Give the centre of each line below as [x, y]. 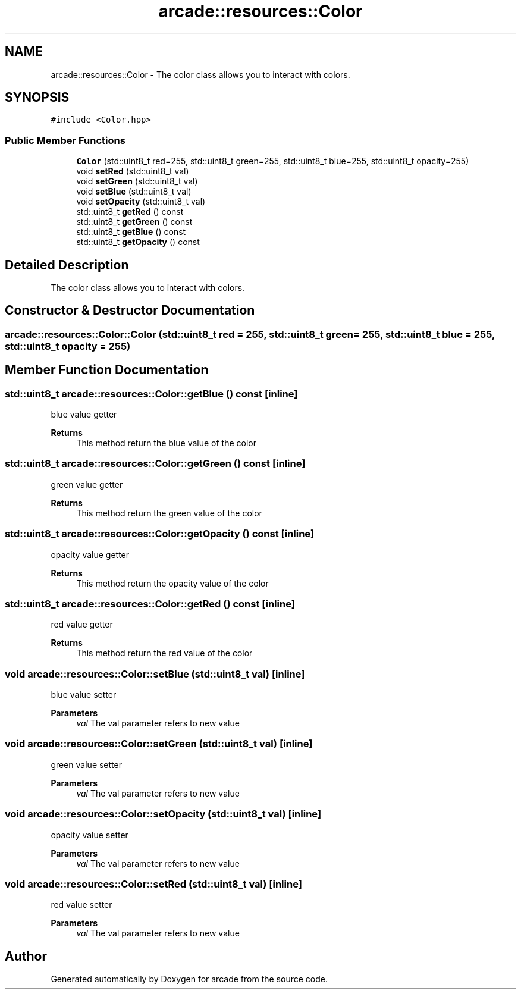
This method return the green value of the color [169, 513]
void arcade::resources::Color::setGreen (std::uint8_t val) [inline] [159, 744]
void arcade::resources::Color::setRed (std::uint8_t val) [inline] [153, 884]
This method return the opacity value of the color [172, 583]
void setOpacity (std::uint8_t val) [141, 202]
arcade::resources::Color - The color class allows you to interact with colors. [200, 74]
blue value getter [84, 415]
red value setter [81, 905]
